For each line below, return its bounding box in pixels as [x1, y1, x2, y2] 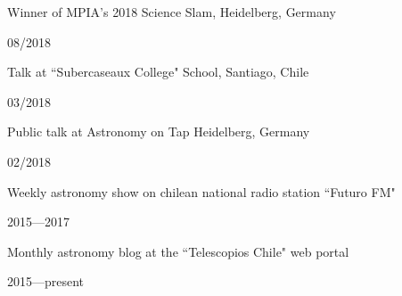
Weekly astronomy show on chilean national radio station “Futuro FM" [7, 182, 396, 201]
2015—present [7, 272, 85, 291]
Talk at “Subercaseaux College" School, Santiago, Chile [7, 62, 309, 81]
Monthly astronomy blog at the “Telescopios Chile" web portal [7, 242, 349, 260]
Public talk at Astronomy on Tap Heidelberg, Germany [7, 122, 310, 141]
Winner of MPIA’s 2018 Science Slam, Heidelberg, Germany [7, 3, 336, 21]
